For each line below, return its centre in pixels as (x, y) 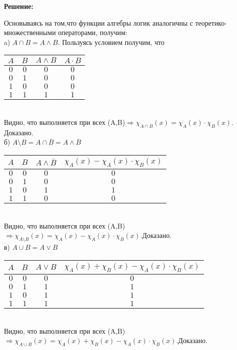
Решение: (19, 6)
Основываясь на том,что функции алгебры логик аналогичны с (99, 22)
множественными (30, 32)
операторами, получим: (93, 32)
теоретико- (211, 22)
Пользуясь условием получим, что (113, 42)
